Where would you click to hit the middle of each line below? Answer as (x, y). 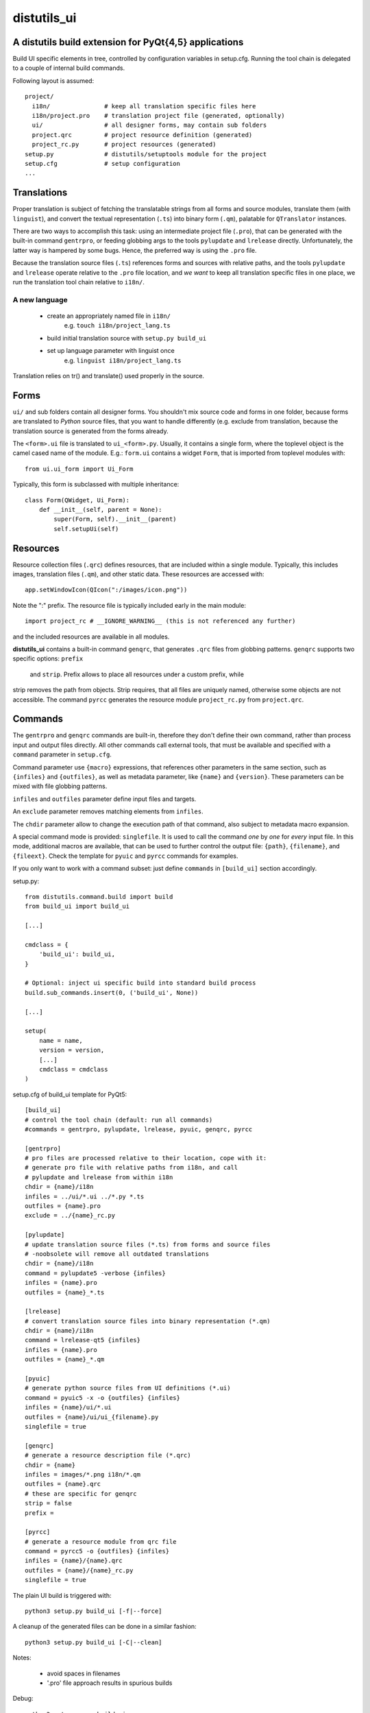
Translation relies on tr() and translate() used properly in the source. (109, 375)
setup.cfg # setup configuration (103, 163)
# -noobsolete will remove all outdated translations (117, 1254)
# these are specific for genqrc (81, 1493)
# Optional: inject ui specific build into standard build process (140, 983)
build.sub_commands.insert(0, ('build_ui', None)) (112, 993)
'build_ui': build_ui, (77, 954)
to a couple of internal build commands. (69, 68)
